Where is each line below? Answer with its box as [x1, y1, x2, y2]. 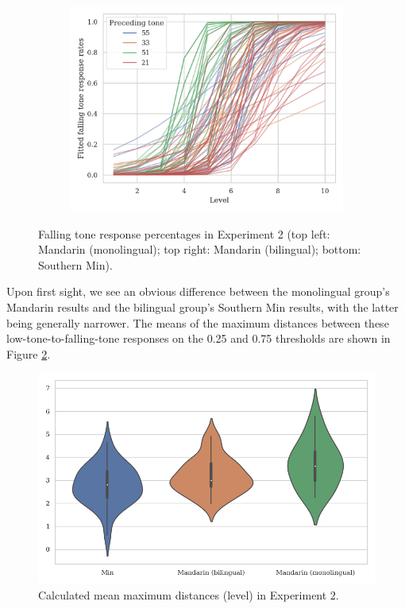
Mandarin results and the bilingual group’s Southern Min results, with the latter [6, 298, 399, 315]
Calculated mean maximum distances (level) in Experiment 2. [38, 586, 339, 603]
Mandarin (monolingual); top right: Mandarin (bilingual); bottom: [38, 241, 361, 258]
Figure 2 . [6, 345, 51, 362]
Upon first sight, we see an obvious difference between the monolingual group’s [6, 283, 390, 300]
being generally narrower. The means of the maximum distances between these [6, 314, 389, 331]
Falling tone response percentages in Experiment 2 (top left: [38, 225, 330, 242]
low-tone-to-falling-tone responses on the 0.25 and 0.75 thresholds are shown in [6, 330, 391, 347]
